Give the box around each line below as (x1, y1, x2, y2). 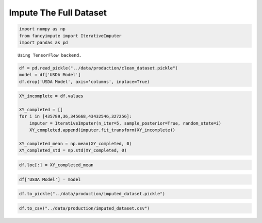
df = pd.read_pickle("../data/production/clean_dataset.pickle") (19, 65, 178, 70)
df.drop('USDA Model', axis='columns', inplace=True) (19, 79, 150, 85)
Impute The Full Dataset (9, 7, 107, 18)
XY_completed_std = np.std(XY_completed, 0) (19, 148, 127, 153)
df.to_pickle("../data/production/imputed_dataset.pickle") (19, 191, 165, 197)
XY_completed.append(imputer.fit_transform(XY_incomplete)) (29, 127, 176, 133)
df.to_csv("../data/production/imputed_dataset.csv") (19, 206, 150, 211)
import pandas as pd (19, 39, 68, 45)
